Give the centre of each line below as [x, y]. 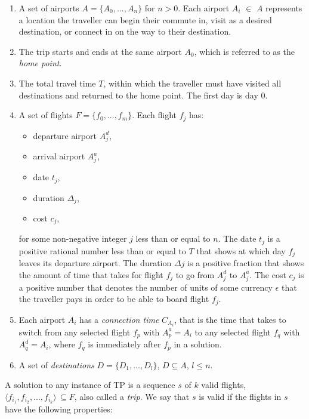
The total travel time [57, 83]
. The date [237, 238]
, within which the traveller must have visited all [192, 83]
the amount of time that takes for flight [91, 274]
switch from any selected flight [75, 332]
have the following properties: [59, 409]
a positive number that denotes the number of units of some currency [146, 287]
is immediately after [124, 344]
